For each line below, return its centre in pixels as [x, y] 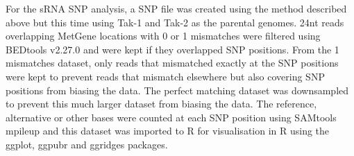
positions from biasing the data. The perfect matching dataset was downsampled [177, 90]
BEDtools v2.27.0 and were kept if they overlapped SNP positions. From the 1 [172, 49]
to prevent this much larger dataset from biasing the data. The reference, [161, 104]
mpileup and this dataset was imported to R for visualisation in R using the [168, 131]
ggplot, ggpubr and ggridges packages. [87, 144]
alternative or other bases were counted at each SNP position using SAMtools [171, 117]
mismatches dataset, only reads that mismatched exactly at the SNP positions [172, 63]
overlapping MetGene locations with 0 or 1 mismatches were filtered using [163, 36]
